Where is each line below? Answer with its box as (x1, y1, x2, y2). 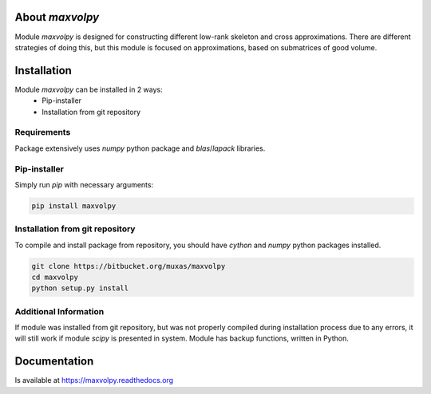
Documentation (14, 355, 94, 368)
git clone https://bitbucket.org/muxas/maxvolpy (31, 262, 226, 270)
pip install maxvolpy (31, 201, 117, 211)
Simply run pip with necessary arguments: (14, 179, 154, 189)
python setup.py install (31, 284, 129, 293)
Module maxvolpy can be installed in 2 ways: (14, 85, 163, 94)
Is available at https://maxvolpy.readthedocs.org (14, 376, 174, 385)
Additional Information (14, 305, 105, 317)
